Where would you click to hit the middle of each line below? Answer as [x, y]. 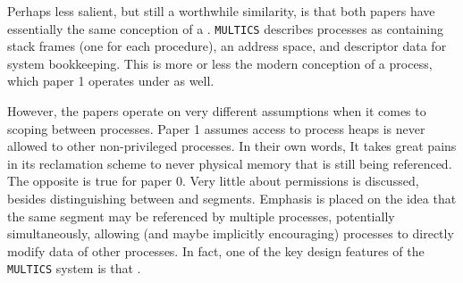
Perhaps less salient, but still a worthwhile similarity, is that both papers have [221, 11]
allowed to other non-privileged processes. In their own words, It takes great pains [232, 146]
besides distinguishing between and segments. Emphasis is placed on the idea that [232, 198]
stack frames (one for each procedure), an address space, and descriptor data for [227, 46]
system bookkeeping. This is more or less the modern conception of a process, [220, 63]
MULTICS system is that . [74, 268]
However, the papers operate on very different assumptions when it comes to [217, 111]
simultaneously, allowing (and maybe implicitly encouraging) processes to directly [231, 233]
